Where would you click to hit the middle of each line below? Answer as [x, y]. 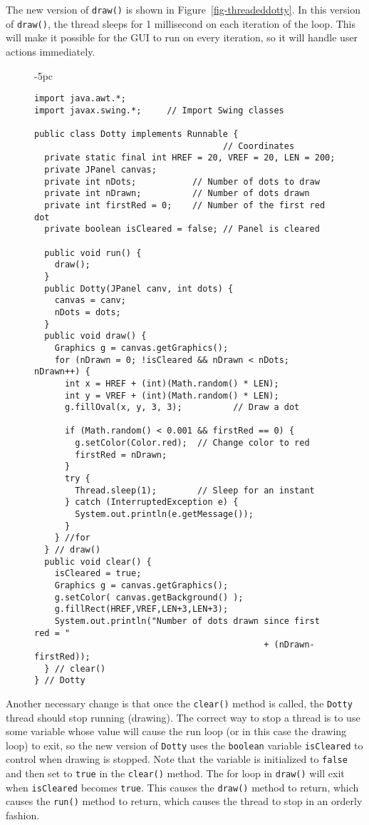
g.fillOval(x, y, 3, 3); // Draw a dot [182, 408]
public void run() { [93, 253]
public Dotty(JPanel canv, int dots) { [139, 288]
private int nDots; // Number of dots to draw [182, 181]
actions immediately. [51, 51]
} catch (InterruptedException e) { [151, 502]
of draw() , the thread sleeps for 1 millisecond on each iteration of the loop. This [181, 23]
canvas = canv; [90, 301]
